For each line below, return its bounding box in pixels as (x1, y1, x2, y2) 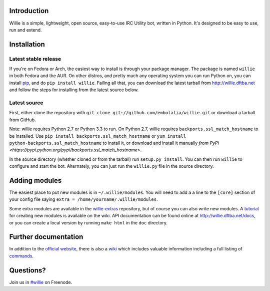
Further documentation (9, 233, 83, 241)
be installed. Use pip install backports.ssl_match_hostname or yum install (9, 133, 186, 139)
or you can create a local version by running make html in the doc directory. (9, 219, 167, 225)
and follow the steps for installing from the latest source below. (9, 87, 139, 93)
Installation (9, 40, 45, 49)
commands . (9, 253, 34, 259)
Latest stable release (9, 55, 61, 62)
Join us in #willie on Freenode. (9, 279, 72, 285)
